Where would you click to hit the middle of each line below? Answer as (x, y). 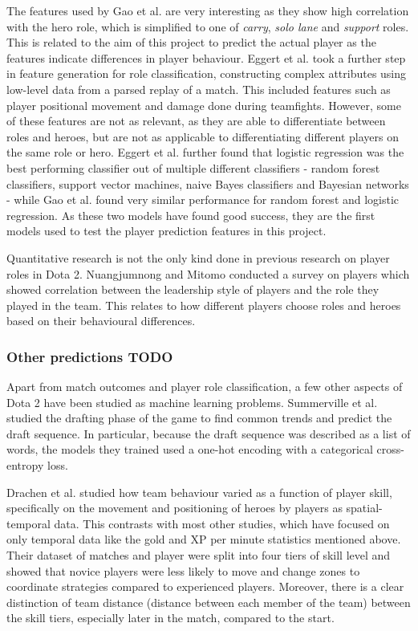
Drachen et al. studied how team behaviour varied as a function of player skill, (199, 492)
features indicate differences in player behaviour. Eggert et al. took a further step (206, 57)
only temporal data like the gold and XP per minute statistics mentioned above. (204, 539)
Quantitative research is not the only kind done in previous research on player (198, 257)
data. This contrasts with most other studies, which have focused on (222, 523)
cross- (390, 449)
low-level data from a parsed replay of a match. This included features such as (199, 89)
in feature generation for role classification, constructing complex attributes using (207, 73)
